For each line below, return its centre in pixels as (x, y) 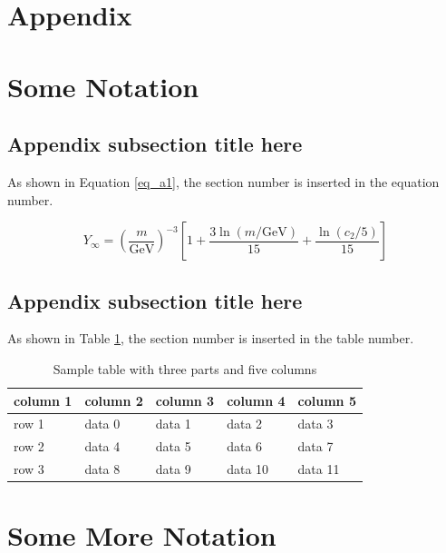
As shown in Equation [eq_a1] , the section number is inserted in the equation (223, 181)
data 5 (173, 446)
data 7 (315, 446)
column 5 (327, 400)
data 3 (315, 424)
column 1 (43, 400)
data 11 (319, 469)
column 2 (114, 400)
